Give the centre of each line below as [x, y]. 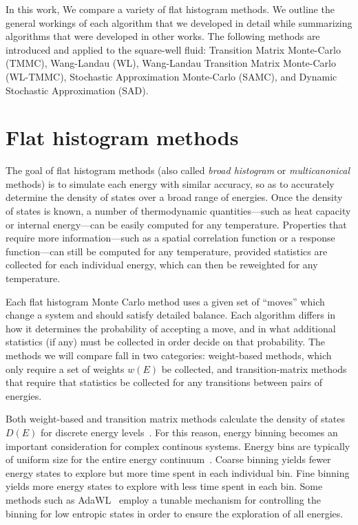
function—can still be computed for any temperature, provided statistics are [167, 251]
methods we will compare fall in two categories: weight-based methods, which [169, 355]
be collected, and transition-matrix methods [254, 368]
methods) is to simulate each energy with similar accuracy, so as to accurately [170, 183]
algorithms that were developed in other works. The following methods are [163, 36]
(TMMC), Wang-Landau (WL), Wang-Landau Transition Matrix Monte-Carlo [171, 63]
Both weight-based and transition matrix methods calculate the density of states [176, 419]
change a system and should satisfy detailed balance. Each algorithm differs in [171, 315]
